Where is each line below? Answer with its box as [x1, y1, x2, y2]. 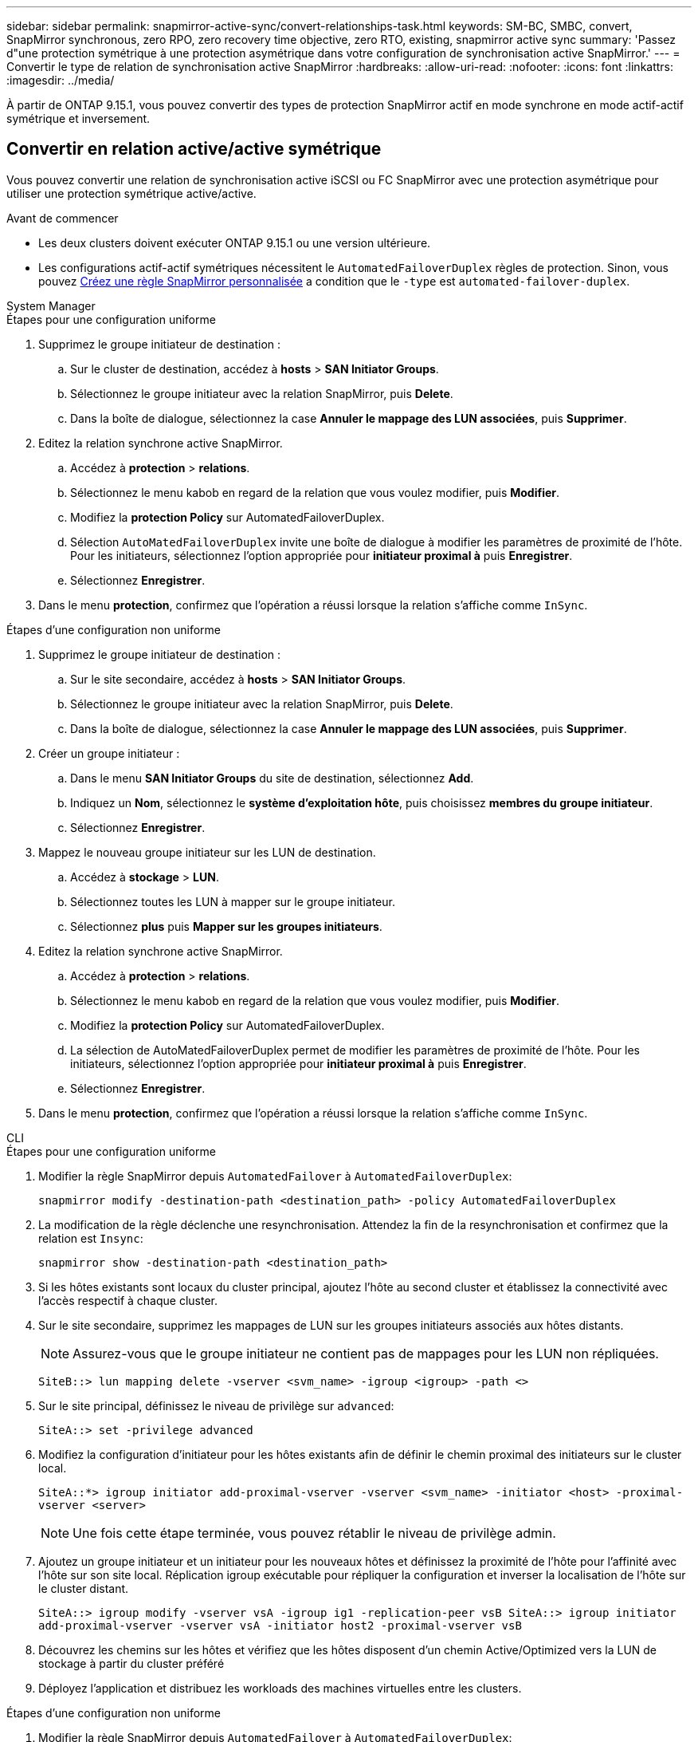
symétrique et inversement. [6, 112, 151, 125]
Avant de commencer [6, 211, 119, 225]
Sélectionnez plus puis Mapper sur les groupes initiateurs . [70, 919, 382, 933]
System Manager [6, 298, 96, 313]
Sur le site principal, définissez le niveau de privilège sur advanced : [38, 1398, 394, 1413]
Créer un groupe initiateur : [38, 746, 180, 760]
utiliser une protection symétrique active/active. [6, 186, 257, 200]
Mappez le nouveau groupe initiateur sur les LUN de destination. [38, 845, 376, 859]
